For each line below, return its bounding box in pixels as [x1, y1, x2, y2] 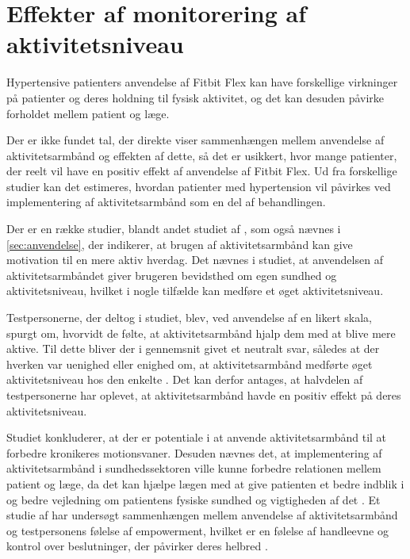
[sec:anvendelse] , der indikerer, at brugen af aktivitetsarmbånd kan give [6, 235, 353, 252]
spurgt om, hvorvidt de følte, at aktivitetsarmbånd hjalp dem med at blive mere [6, 324, 396, 341]
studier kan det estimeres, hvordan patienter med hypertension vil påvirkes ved [6, 178, 391, 194]
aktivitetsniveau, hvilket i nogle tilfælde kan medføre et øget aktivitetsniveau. [6, 282, 384, 299]
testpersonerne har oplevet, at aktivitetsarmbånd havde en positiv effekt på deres [6, 387, 401, 403]
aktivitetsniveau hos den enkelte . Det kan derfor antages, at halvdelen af [6, 371, 363, 388]
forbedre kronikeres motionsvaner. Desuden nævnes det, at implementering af [6, 444, 382, 461]
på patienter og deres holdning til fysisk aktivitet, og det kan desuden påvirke [6, 89, 385, 105]
